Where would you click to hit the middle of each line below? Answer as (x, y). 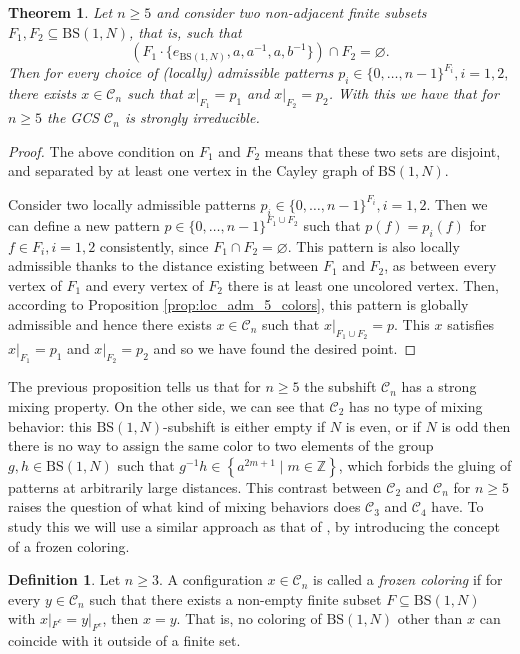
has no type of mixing (415, 405)
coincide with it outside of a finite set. (124, 640)
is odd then (476, 425)
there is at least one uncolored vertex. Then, (363, 284)
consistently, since (154, 245)
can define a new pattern (84, 224)
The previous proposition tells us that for (134, 386)
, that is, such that (185, 31)
